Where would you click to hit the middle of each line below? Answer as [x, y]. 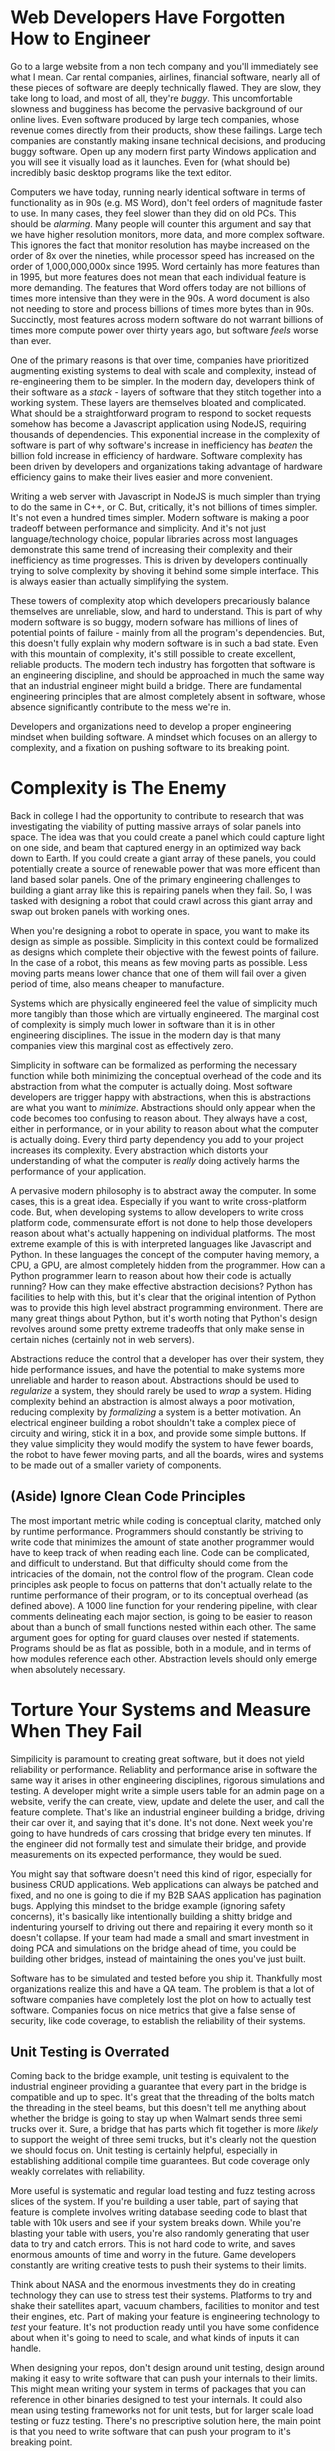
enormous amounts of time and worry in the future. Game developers [153, 2255]
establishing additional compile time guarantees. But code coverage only [160, 2161]
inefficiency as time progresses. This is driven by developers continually [159, 560]
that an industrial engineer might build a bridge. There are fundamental [156, 685]
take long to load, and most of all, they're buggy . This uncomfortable [151, 98]
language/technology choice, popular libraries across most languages [154, 538]
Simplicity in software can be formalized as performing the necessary [154, 1065]
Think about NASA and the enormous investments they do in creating [153, 2285]
